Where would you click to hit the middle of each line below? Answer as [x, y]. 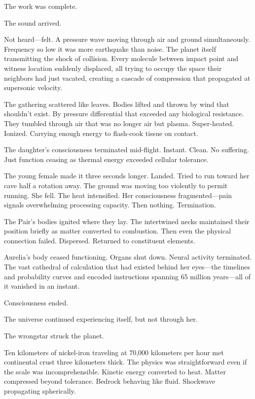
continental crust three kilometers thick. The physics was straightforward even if [126, 362]
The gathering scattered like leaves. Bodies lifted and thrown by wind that [117, 104]
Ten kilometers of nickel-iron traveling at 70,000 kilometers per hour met [114, 352]
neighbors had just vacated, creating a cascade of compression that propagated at [127, 78]
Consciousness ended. [36, 302]
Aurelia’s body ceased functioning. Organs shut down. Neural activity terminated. [128, 257]
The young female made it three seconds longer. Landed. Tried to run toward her [127, 176]
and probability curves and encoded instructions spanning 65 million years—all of [127, 276]
